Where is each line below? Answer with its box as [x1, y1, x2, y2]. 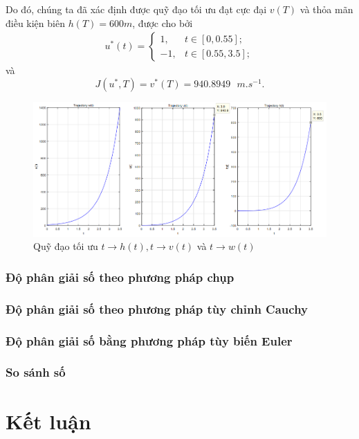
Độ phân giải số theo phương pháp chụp [6, 268, 234, 285]
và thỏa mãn [300, 2, 353, 16]
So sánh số [6, 364, 66, 381]
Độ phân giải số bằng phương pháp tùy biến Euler [6, 332, 293, 349]
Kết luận [6, 406, 91, 435]
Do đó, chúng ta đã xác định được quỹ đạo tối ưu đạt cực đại [6, 2, 267, 16]
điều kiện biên [6, 15, 65, 30]
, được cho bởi [132, 15, 193, 30]
